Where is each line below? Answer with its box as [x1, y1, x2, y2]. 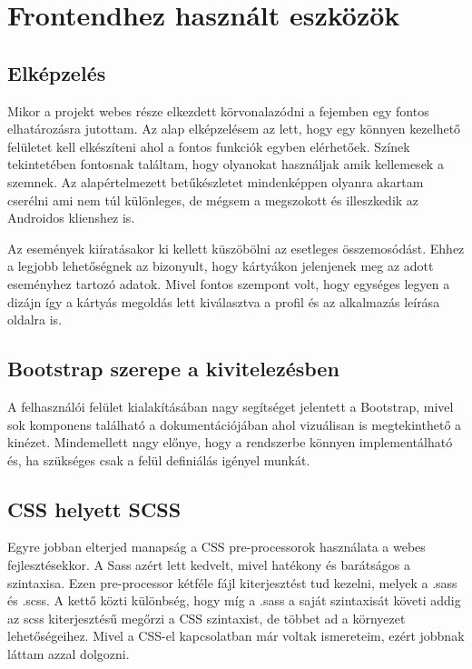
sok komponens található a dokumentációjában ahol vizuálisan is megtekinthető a [7, 414, 462, 434]
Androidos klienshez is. [7, 208, 135, 227]
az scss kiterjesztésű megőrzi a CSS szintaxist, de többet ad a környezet [7, 608, 406, 627]
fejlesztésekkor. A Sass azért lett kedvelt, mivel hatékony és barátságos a [7, 555, 410, 574]
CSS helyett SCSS [7, 494, 182, 523]
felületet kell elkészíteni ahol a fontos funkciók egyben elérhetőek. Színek [7, 136, 410, 155]
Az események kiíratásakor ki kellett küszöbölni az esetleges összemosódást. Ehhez [7, 238, 465, 257]
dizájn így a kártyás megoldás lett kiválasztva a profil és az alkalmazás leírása [7, 292, 440, 311]
